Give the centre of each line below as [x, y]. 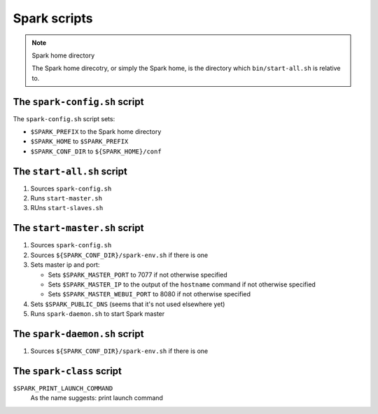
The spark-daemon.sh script [78, 334]
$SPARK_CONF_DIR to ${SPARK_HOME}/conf [96, 151]
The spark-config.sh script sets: [64, 118]
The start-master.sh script [78, 228]
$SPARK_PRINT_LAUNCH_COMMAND [63, 388]
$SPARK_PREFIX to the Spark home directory [96, 132]
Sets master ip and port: [65, 265]
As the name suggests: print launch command [97, 398]
